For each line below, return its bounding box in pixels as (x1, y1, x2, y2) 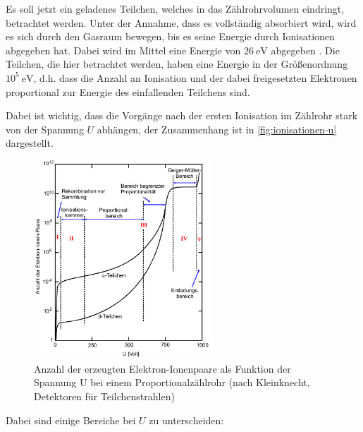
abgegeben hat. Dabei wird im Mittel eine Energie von (6, 42, 241, 57)
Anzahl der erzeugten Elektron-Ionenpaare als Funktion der (34, 361, 291, 376)
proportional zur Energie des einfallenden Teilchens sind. (6, 84, 250, 99)
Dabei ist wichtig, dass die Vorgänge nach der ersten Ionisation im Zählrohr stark (6, 108, 358, 123)
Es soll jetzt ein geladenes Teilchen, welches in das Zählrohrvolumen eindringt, (6, 1, 345, 16)
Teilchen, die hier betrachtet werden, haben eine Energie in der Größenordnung (6, 56, 348, 71)
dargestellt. (6, 136, 54, 150)
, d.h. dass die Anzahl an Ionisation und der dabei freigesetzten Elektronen (33, 70, 357, 85)
